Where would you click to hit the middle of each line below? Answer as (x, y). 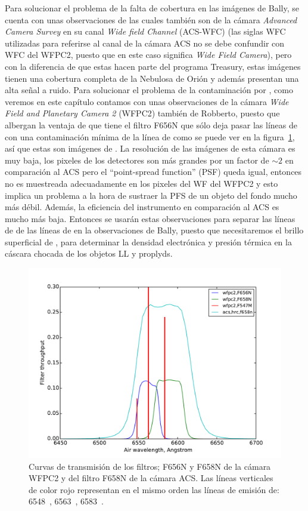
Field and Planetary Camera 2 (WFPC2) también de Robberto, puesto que (142, 113)
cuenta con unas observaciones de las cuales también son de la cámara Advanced (151, 19)
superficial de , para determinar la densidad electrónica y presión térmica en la (148, 241)
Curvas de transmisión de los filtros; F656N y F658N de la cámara (150, 466)
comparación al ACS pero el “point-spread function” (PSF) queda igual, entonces (153, 172)
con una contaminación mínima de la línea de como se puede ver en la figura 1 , (150, 136)
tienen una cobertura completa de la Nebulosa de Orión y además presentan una (152, 78)
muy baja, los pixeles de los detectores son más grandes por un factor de (137, 160)
